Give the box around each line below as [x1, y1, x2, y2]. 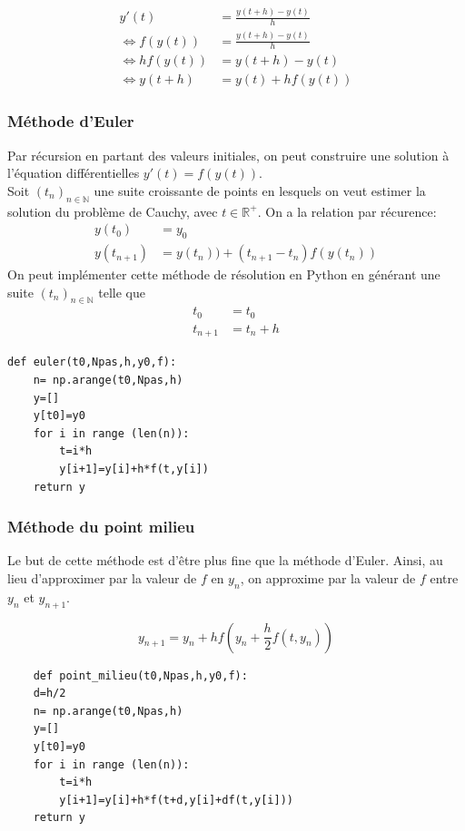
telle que [98, 282, 145, 301]
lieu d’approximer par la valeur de [7, 568, 197, 587]
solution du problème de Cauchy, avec [7, 201, 218, 220]
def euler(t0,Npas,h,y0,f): [7, 356, 177, 369]
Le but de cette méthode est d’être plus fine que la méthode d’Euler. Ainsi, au [7, 551, 443, 570]
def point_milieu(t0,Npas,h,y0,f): [33, 669, 248, 682]
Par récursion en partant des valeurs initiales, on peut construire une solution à [7, 145, 450, 164]
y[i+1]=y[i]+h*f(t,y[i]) [59, 462, 209, 475]
